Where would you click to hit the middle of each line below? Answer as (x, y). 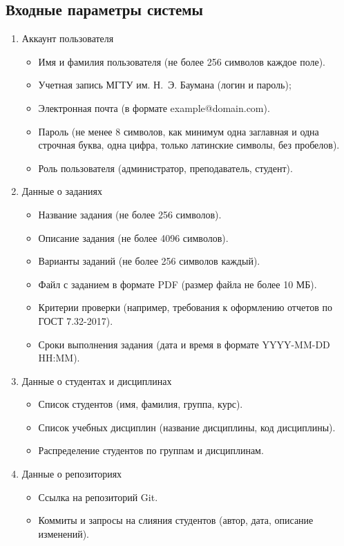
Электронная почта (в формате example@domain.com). (154, 107)
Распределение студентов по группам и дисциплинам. (151, 450)
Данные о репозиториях (72, 474)
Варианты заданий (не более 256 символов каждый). (149, 261)
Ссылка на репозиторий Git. (98, 497)
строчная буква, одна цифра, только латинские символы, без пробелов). (189, 145)
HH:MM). (59, 358)
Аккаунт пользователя (68, 38)
